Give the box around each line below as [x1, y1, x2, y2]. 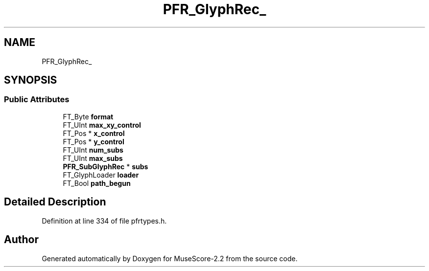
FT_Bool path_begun [63, 179, 131, 187]
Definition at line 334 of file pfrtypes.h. [42, 216, 167, 225]
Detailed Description [4, 196, 106, 208]
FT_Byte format [63, 112, 114, 121]
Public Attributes [4, 94, 70, 105]
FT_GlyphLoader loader [63, 170, 139, 179]
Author [4, 233, 39, 246]
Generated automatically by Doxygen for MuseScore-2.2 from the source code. [42, 254, 298, 263]
